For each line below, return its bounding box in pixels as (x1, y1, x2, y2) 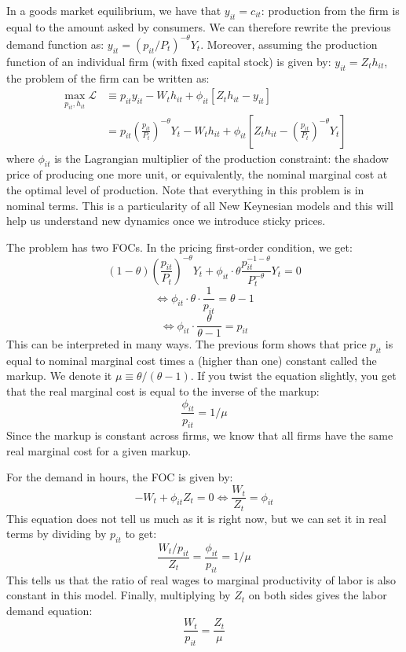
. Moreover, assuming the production (200, 35, 378, 52)
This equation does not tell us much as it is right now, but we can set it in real (6, 510, 386, 526)
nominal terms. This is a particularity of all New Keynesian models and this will (6, 197, 393, 213)
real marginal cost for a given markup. (6, 442, 192, 459)
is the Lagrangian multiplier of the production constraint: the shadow (54, 149, 389, 166)
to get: (125, 525, 157, 542)
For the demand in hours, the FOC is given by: (6, 469, 233, 485)
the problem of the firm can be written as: (6, 69, 210, 86)
